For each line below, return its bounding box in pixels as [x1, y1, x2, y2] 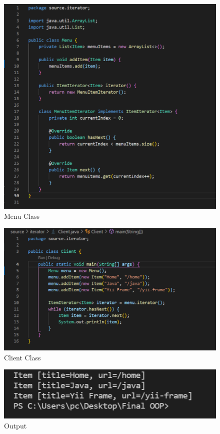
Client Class [4, 352, 41, 362]
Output [4, 420, 27, 431]
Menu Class [4, 210, 39, 221]
